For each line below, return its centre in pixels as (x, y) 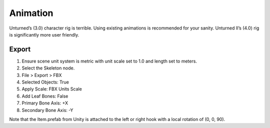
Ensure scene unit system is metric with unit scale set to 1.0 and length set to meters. (109, 61)
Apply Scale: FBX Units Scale (52, 89)
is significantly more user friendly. (44, 34)
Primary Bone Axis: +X (45, 103)
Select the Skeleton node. (48, 68)
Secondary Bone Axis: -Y (47, 110)
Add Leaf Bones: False (45, 96)
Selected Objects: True (45, 82)
